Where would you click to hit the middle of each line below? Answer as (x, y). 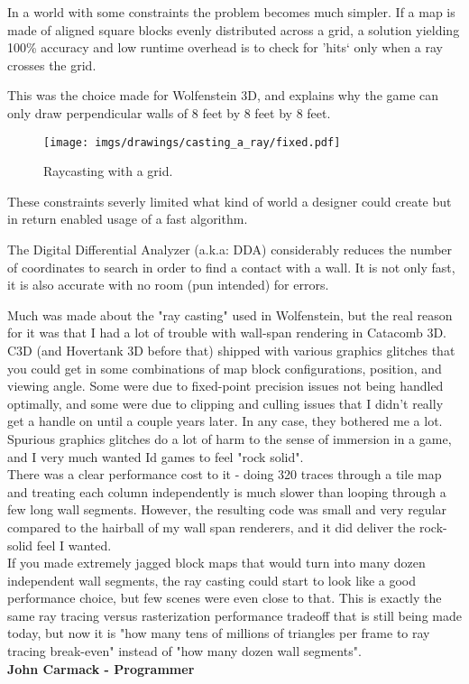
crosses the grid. (52, 65)
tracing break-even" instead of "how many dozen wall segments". (184, 651)
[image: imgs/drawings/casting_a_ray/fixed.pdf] (192, 142)
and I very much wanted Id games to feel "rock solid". (156, 456)
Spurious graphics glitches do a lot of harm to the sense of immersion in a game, (230, 438)
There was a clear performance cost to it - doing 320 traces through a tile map (225, 474)
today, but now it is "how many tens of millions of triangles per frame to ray (219, 633)
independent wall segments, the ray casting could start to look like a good (212, 580)
